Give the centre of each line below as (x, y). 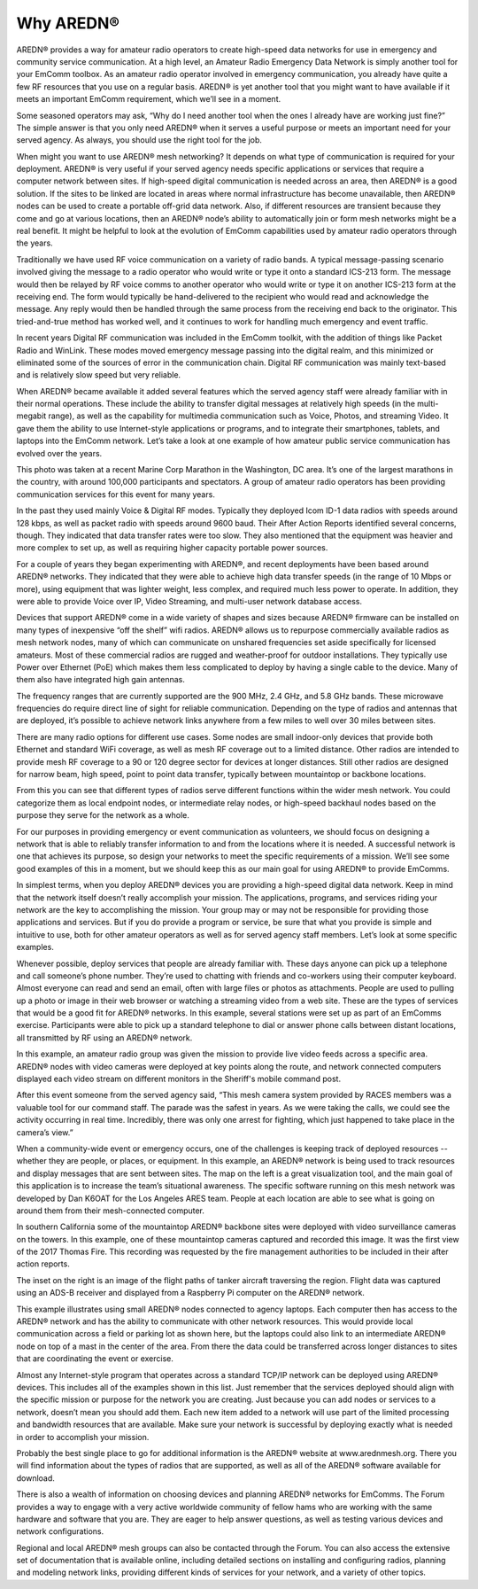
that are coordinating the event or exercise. (95, 1359)
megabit (31, 416)
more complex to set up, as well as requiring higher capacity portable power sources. (172, 548)
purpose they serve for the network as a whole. (103, 815)
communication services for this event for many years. (116, 494)
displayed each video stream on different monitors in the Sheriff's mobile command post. (178, 1079)
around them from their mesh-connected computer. (111, 1211)
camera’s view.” (45, 1132)
